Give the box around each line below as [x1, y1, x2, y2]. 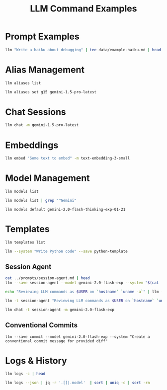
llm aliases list [5, 80, 41, 85]
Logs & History [5, 355, 67, 366]
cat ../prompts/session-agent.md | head [5, 276, 90, 281]
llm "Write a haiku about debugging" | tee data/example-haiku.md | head [5, 47, 162, 52]
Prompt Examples [5, 31, 80, 42]
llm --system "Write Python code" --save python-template [5, 249, 128, 254]
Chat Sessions [5, 106, 66, 117]
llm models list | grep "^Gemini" [5, 198, 77, 203]
